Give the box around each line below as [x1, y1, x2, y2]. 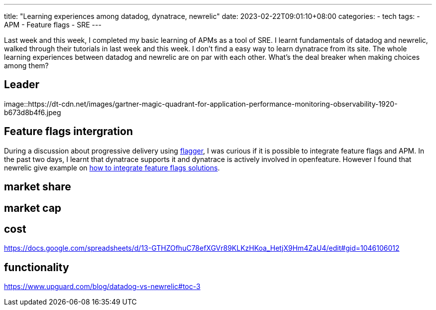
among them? [4, 61, 49, 70]
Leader [4, 78, 40, 91]
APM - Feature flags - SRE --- [4, 20, 102, 29]
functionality [4, 261, 69, 274]
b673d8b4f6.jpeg [4, 108, 61, 117]
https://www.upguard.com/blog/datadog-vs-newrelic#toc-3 [4, 282, 201, 291]
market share [4, 180, 71, 193]
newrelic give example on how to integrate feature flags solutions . [4, 163, 220, 172]
